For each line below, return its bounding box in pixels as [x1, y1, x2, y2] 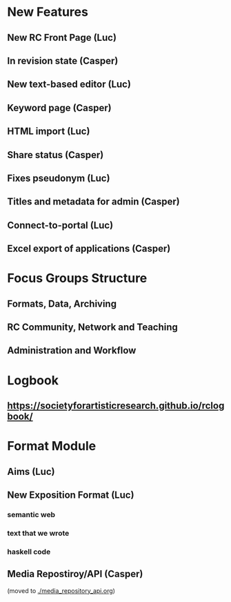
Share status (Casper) [7, 149, 104, 161]
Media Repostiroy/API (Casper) [7, 568, 143, 580]
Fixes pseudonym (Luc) [7, 172, 110, 184]
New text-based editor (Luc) [7, 79, 131, 90]
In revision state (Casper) [7, 55, 119, 66]
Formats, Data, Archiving [7, 298, 117, 309]
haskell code [7, 547, 51, 556]
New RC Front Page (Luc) [7, 32, 117, 43]
